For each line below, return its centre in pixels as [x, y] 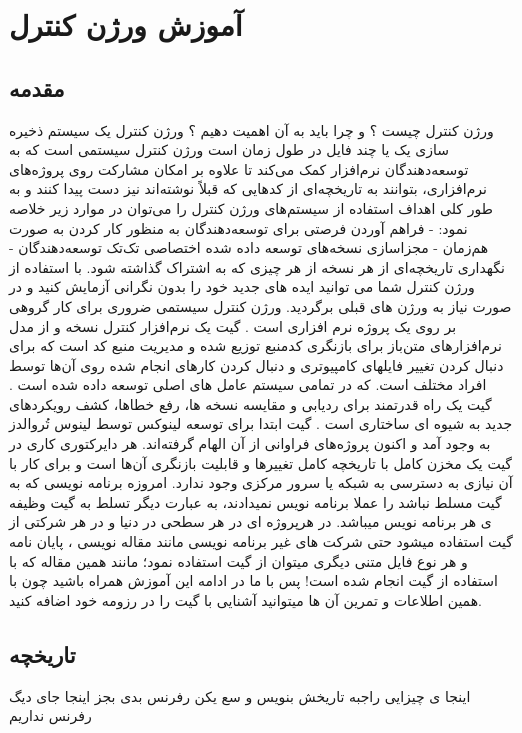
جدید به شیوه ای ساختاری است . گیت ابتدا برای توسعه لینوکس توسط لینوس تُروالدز [261, 423]
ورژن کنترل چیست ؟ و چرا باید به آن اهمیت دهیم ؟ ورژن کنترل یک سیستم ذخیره [251, 129]
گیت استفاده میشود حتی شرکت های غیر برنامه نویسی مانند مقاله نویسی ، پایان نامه [261, 541]
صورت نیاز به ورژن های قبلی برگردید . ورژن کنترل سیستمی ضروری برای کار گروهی [260, 305]
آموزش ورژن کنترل [126, 24]
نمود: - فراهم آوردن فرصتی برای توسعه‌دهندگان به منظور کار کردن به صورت [238, 227]
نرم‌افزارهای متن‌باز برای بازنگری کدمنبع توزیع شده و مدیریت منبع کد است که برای [255, 345]
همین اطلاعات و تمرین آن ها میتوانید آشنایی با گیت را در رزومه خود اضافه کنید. [246, 599]
